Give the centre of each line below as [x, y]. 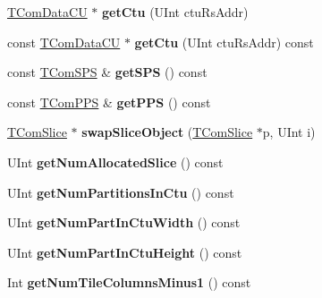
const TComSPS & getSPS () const [107, 72]
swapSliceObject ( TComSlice [167, 132]
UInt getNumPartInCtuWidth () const [124, 222]
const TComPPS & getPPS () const [109, 102]
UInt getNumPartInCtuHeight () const [125, 252]
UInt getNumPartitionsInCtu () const [121, 192]
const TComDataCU [64, 42]
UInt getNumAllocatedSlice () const [115, 162]
